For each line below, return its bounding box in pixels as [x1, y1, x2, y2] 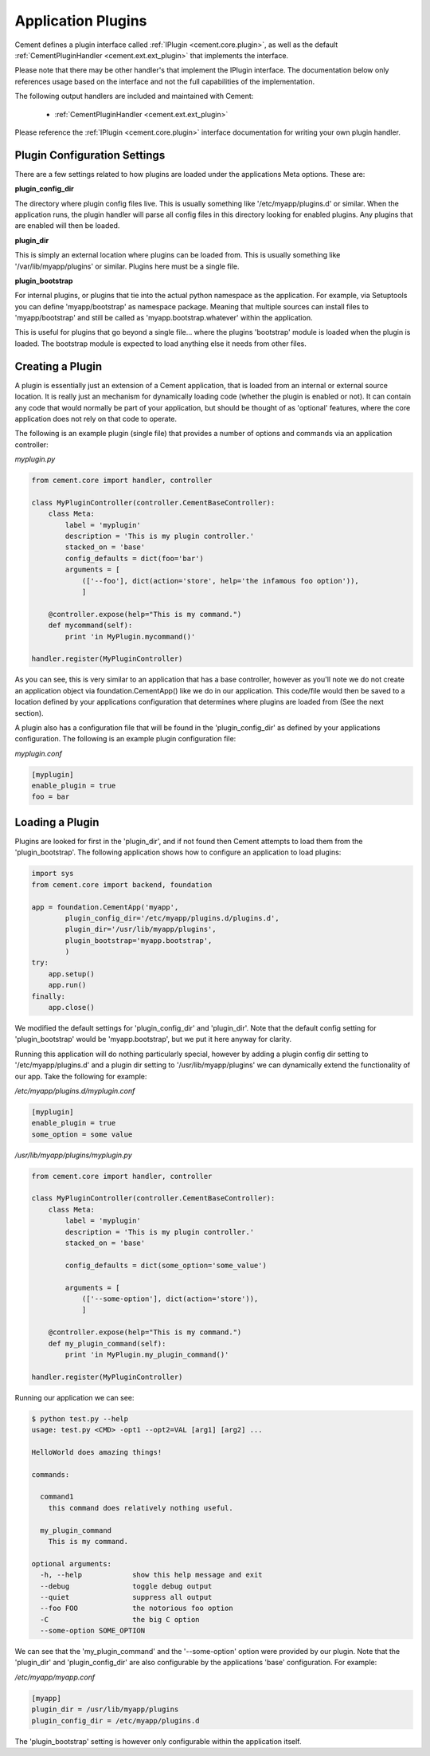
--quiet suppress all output [40, 1593, 213, 1601]
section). [14, 708, 44, 717]
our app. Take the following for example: [14, 1071, 147, 1081]
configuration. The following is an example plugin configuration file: [14, 734, 236, 744]
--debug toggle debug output [40, 1581, 213, 1590]
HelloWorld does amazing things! [31, 1448, 162, 1456]
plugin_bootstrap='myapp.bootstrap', [64, 936, 213, 945]
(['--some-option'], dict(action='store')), [81, 1294, 259, 1303]
